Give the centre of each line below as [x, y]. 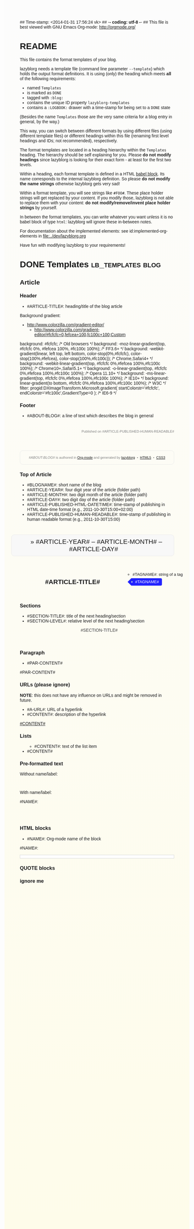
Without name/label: [39, 774]
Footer [28, 405]
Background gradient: [40, 315]
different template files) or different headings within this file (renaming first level [94, 136]
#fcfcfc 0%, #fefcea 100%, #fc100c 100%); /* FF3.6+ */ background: [84, 349]
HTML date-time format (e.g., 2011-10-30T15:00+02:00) [80, 510]
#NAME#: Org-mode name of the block [64, 839]
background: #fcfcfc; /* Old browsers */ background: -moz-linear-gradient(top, [93, 344]
